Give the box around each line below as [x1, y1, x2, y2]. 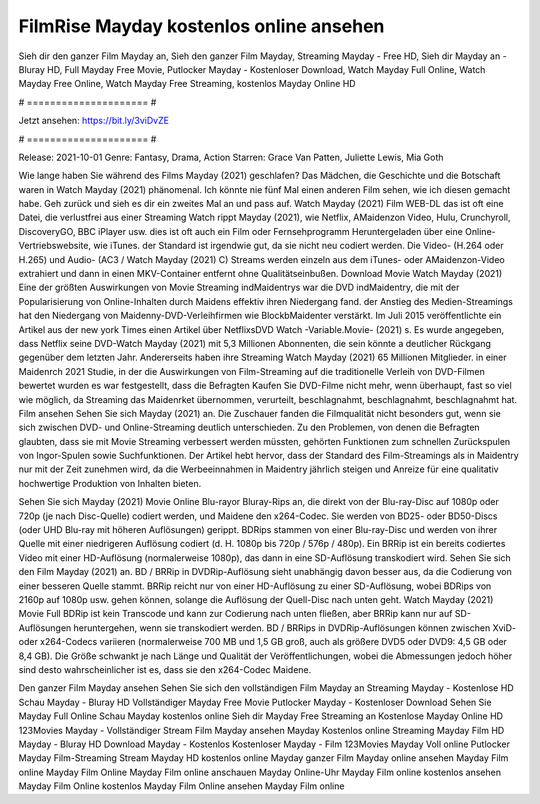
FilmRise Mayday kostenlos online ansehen [18, 15, 385, 37]
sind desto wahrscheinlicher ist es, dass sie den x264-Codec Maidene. [18, 663, 312, 675]
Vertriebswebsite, [18, 240, 92, 252]
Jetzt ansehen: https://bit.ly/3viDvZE [18, 115, 170, 127]
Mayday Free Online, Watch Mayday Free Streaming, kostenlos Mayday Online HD [18, 78, 356, 90]
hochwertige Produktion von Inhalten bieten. [18, 477, 202, 489]
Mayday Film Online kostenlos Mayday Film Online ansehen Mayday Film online [18, 780, 345, 792]
